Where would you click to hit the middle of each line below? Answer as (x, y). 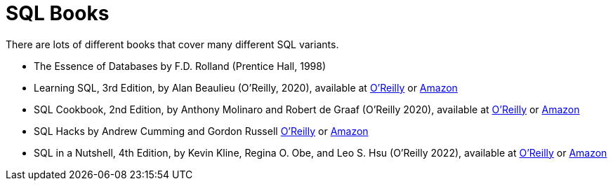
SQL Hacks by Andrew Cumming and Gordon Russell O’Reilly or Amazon (201, 131)
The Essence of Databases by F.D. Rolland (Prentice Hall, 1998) (180, 66)
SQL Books (58, 13)
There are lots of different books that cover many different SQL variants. (172, 44)
